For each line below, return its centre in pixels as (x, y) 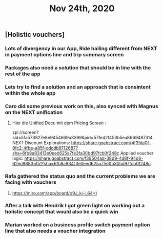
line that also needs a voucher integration (55, 231)
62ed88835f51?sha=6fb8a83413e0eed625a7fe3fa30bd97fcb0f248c (81, 164)
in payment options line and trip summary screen (64, 55)
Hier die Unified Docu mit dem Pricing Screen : (59, 123)
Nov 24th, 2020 (82, 9)
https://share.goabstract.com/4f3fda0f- (111, 143)
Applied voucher (137, 153)
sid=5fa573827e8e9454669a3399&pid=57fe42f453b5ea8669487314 (82, 138)
